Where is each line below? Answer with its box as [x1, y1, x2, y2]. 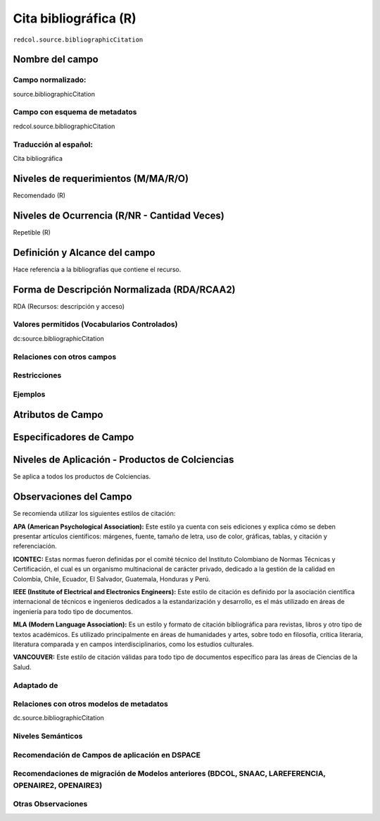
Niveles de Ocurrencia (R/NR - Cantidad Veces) [13, 209, 224, 221]
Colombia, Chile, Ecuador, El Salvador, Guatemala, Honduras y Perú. [13, 574, 211, 583]
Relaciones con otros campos [13, 352, 117, 362]
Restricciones [13, 371, 62, 381]
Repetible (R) [13, 228, 51, 236]
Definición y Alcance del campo [13, 247, 156, 259]
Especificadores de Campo [13, 431, 134, 443]
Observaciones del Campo [13, 490, 132, 503]
